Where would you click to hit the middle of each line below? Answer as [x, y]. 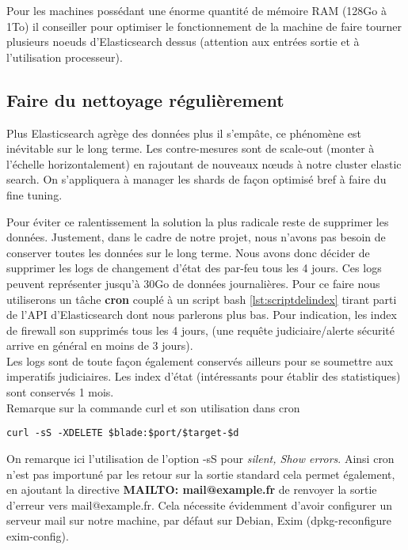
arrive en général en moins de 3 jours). [100, 345]
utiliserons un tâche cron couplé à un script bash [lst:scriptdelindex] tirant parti [202, 299]
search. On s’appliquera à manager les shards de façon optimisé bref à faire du [196, 179]
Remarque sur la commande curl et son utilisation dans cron [153, 407]
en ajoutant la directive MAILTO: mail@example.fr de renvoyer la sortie [192, 489]
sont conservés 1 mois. [60, 392]
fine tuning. [34, 194]
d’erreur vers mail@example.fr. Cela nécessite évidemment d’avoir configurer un [200, 504]
